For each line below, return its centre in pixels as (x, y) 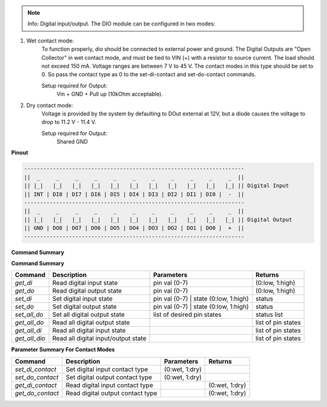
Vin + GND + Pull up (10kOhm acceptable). (110, 94)
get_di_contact (36, 385)
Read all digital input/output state (99, 339)
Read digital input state (85, 283)
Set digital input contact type (107, 369)
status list (269, 314)
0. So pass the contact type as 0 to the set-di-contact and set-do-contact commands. (149, 74)
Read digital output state (87, 291)
